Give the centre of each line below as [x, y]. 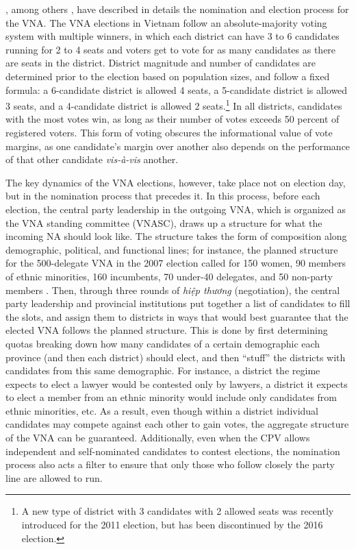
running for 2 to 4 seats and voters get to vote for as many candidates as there [171, 49]
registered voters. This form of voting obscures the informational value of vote [169, 132]
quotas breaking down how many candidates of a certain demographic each [163, 343]
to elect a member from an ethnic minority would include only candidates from [171, 397]
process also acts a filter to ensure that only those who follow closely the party [170, 464]
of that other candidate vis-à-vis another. [92, 159]
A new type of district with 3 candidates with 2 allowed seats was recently [178, 511]
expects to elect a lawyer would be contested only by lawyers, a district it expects [177, 383]
